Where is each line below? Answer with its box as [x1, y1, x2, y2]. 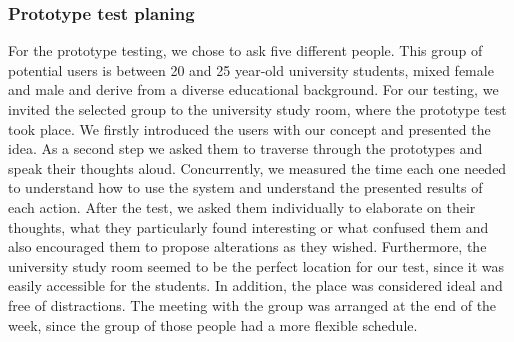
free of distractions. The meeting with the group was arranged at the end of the [8, 294, 497, 315]
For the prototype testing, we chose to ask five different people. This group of [8, 40, 483, 61]
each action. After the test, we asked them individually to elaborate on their [8, 196, 476, 217]
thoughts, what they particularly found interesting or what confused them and [8, 216, 489, 237]
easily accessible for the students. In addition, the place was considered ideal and [8, 275, 503, 296]
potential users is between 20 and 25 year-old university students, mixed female [8, 59, 494, 80]
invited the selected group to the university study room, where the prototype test [8, 99, 507, 119]
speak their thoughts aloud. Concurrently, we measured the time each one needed [8, 157, 507, 178]
